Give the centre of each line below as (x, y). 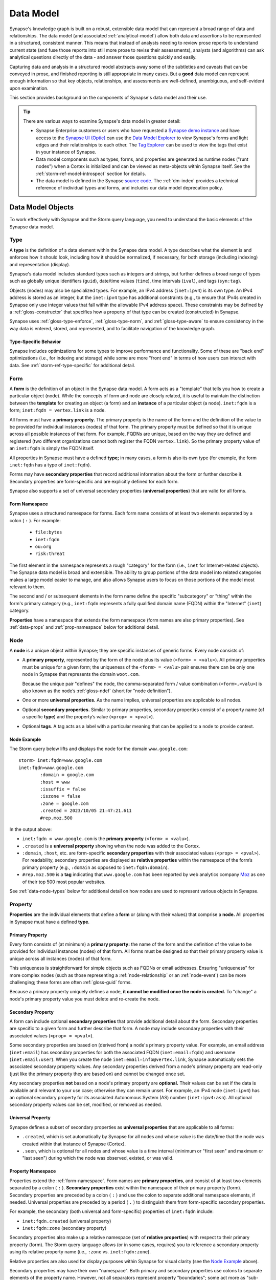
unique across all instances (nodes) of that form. (61, 958)
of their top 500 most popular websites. (64, 882)
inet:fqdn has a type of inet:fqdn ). (50, 465)
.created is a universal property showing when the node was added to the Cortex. (111, 846)
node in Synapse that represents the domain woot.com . (81, 674)
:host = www (55, 782)
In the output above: (31, 829)
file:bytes (49, 532)
